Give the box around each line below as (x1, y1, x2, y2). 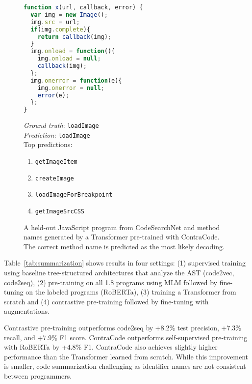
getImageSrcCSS (35, 208, 85, 215)
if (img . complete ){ (30, 26, 91, 33)
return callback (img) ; (37, 33, 112, 40)
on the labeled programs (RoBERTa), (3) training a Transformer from (25, 287, 236, 297)
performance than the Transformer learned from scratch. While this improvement (4, 351, 248, 361)
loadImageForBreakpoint (35, 191, 113, 199)
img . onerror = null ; (37, 84, 104, 91)
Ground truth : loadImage (24, 120, 99, 130)
